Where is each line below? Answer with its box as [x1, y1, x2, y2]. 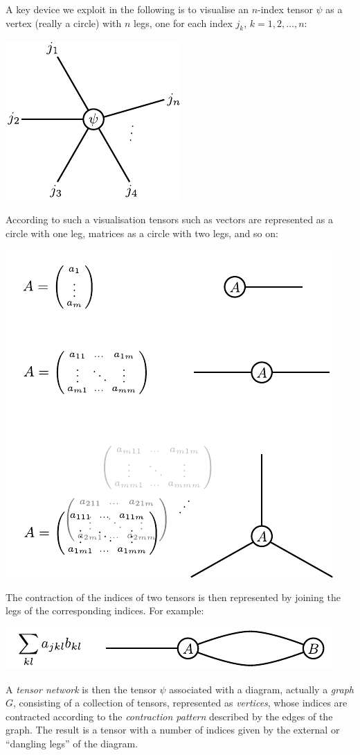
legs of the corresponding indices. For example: [6, 603, 204, 618]
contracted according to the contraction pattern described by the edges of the [6, 709, 333, 723]
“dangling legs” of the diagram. [6, 736, 138, 750]
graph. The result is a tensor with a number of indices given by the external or [6, 722, 340, 737]
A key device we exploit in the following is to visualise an [6, 2, 249, 16]
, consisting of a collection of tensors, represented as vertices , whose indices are [13, 695, 348, 710]
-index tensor [258, 2, 313, 16]
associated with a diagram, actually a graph [169, 682, 354, 696]
